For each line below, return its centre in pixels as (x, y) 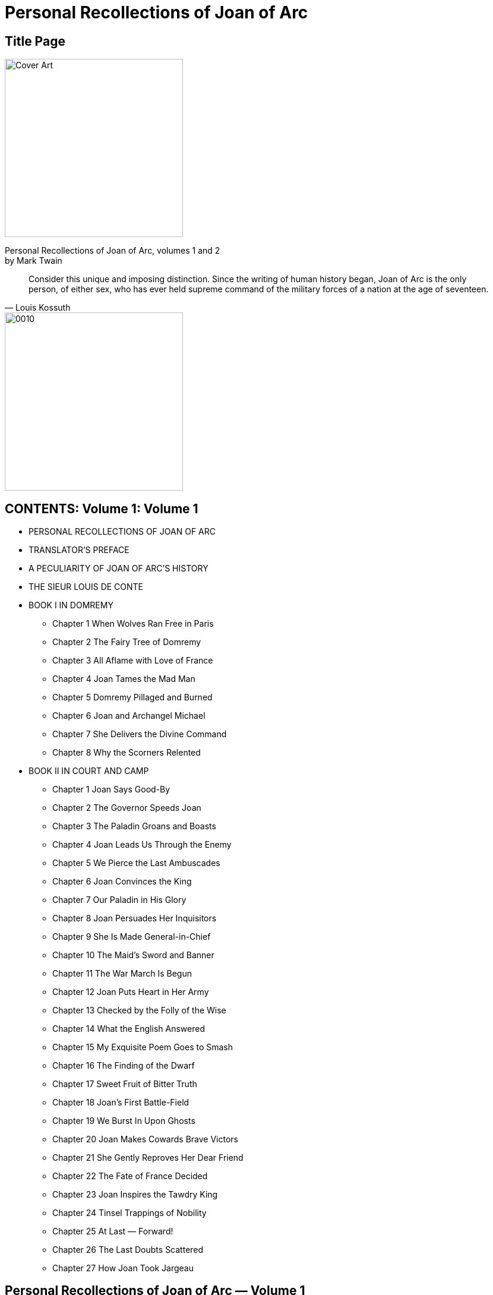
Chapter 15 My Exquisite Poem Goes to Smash (143, 1047)
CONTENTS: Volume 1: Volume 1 (102, 508)
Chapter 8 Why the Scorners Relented (127, 753)
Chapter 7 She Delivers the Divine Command (140, 734)
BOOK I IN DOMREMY (71, 605)
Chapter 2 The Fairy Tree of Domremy (127, 642)
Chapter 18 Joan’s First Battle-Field (121, 1103)
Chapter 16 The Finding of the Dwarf (124, 1066)
